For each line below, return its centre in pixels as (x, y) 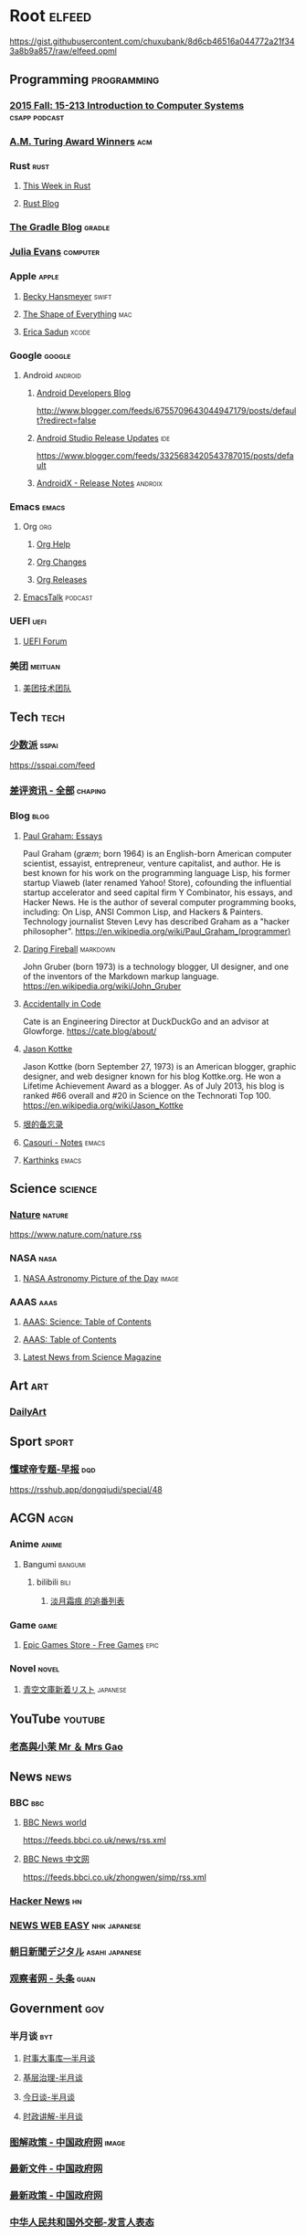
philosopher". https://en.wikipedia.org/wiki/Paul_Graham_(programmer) (157, 931)
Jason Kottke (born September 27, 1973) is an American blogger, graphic (159, 1066)
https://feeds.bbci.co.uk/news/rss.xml (94, 1840)
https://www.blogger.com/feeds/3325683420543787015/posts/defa (165, 455)
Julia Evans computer (55, 252)
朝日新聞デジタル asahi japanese (75, 1952)
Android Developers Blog (83, 393)
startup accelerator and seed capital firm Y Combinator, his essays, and (158, 892)
